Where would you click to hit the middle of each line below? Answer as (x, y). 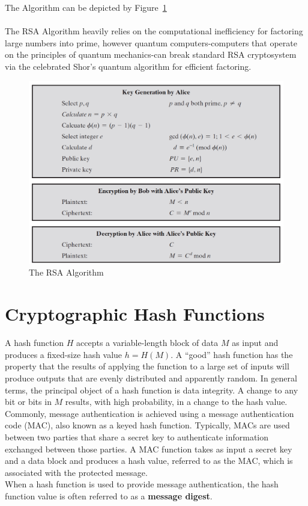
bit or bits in (28, 402)
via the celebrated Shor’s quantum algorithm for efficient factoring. (128, 66)
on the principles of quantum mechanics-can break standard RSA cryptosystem (151, 54)
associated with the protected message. (76, 472)
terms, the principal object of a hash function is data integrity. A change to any (152, 390)
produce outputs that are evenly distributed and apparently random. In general (151, 378)
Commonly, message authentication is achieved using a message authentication (149, 413)
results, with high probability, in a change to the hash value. (176, 402)
